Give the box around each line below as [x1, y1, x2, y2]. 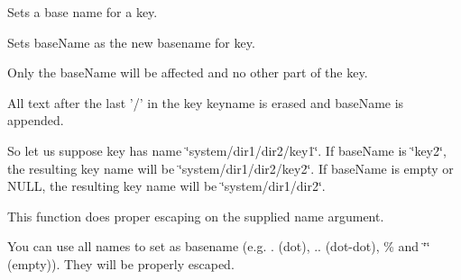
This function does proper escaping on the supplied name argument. [7, 206, 384, 225]
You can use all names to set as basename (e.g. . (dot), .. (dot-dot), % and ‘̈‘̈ [7, 237, 430, 256]
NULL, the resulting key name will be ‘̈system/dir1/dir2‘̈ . [7, 176, 326, 195]
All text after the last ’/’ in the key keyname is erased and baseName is [7, 93, 404, 112]
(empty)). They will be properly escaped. [7, 254, 235, 273]
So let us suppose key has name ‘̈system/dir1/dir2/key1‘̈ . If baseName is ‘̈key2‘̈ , [7, 140, 447, 159]
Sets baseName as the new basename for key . [7, 32, 255, 51]
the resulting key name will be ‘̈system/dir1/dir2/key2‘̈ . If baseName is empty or [7, 158, 454, 177]
